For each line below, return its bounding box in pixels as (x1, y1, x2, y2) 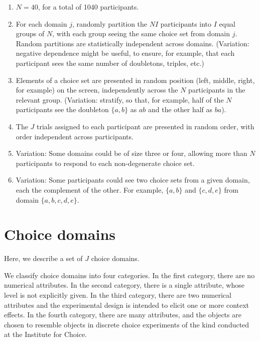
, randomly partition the (72, 18, 148, 29)
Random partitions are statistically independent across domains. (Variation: (16, 38, 249, 48)
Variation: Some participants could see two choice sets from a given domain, (16, 175, 250, 185)
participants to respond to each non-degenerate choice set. (16, 157, 195, 168)
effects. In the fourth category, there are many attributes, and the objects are (4, 309, 241, 320)
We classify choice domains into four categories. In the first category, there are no (4, 270, 255, 280)
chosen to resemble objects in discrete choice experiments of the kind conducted (4, 319, 249, 329)
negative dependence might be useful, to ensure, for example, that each (16, 48, 235, 58)
